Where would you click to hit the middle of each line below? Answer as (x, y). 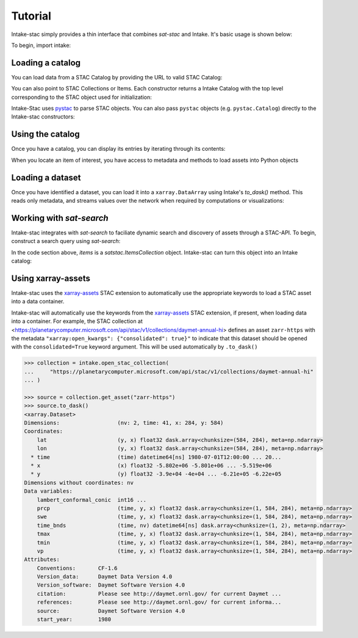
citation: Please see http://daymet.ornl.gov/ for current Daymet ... (159, 593)
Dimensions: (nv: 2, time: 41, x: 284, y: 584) (124, 423)
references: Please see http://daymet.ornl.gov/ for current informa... (159, 602)
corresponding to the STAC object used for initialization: (81, 97)
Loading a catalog (46, 63)
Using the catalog (46, 134)
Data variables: (48, 491)
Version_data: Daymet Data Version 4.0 (105, 577)
